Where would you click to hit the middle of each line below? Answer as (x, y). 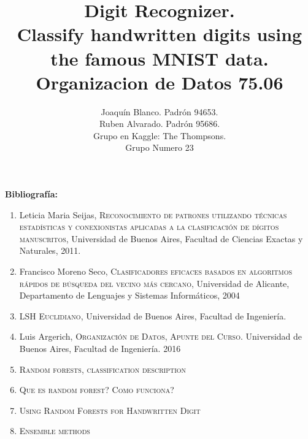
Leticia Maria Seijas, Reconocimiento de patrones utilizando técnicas (153, 214)
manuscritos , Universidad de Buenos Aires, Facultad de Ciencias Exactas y (161, 238)
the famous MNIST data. (160, 58)
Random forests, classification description (103, 369)
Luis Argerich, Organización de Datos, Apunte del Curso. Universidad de (161, 336)
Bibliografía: (32, 194)
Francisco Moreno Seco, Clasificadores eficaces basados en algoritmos (156, 271)
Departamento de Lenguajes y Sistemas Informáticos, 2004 (129, 295)
